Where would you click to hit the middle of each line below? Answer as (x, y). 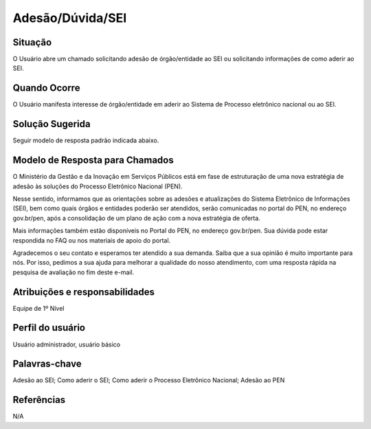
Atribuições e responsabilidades (83, 292)
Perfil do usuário (49, 328)
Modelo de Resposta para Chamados (93, 161)
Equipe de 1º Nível (38, 308)
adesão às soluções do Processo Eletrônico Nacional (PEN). (98, 186)
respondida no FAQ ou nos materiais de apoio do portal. (92, 240)
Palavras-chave (47, 364)
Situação (32, 42)
